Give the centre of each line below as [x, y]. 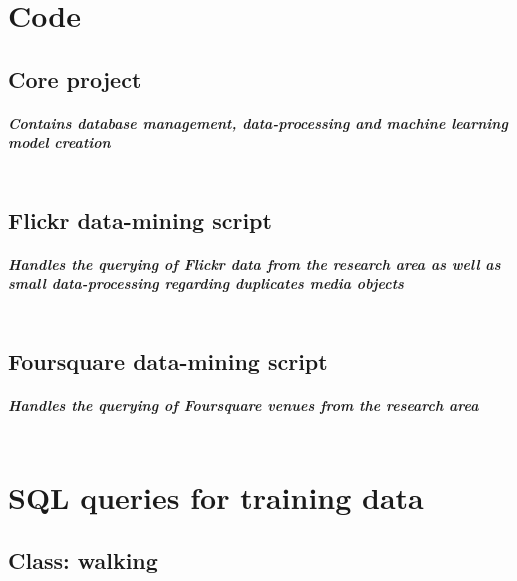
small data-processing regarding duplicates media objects [206, 283]
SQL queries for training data [216, 496]
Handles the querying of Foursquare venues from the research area [243, 404]
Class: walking [83, 560]
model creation [59, 142]
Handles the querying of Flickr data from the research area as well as [254, 263]
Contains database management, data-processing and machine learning [258, 122]
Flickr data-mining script [140, 219]
